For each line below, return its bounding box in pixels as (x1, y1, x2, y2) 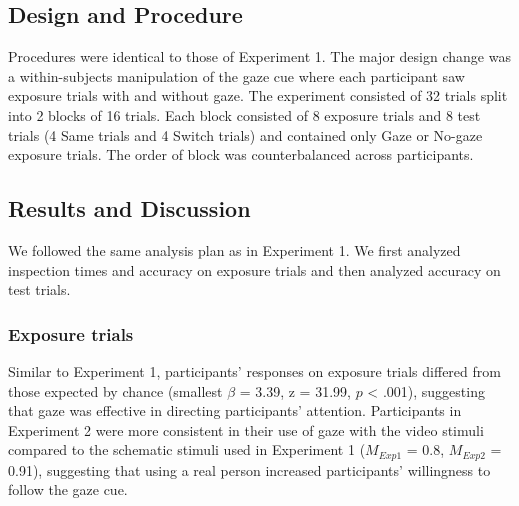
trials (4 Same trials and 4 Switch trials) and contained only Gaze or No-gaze (8, 124, 483, 145)
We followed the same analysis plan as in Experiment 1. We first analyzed (8, 239, 461, 260)
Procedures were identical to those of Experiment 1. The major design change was (8, 46, 511, 67)
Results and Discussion (8, 193, 251, 224)
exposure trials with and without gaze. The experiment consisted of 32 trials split (8, 85, 508, 106)
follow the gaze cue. (8, 479, 128, 500)
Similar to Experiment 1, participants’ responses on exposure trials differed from (8, 360, 501, 381)
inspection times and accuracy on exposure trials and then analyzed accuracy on (8, 259, 501, 280)
